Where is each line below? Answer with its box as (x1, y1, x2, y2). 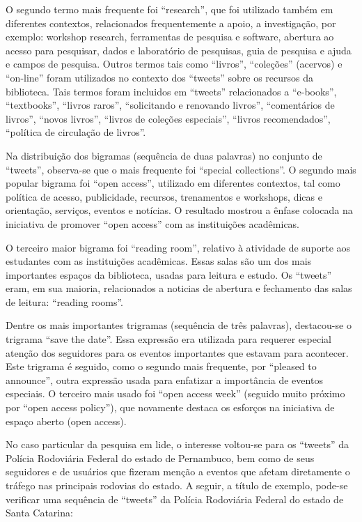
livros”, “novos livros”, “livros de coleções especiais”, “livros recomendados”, (6, 111, 331, 125)
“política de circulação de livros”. (6, 125, 146, 139)
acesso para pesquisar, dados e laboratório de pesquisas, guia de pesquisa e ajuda (6, 43, 352, 57)
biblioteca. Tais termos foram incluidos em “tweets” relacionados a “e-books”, (6, 84, 337, 98)
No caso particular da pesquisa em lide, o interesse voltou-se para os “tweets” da (6, 437, 349, 452)
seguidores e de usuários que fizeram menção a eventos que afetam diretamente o (6, 464, 350, 479)
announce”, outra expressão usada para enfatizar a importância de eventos (6, 372, 323, 387)
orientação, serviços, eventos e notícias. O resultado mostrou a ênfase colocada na (6, 203, 353, 217)
